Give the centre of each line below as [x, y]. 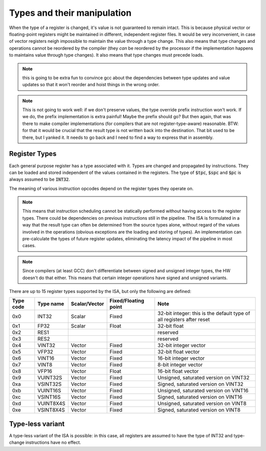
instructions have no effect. [53, 443]
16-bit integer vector [181, 358]
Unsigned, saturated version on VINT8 [202, 404]
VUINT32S [50, 378]
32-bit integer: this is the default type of [204, 314]
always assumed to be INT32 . [40, 179]
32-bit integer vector [182, 346]
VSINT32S [49, 384]
